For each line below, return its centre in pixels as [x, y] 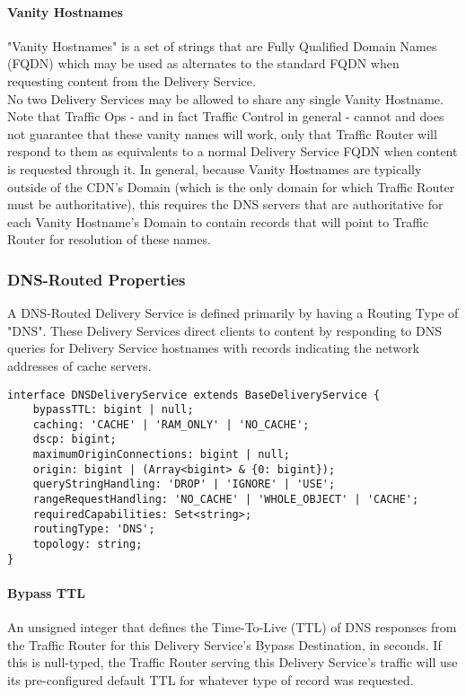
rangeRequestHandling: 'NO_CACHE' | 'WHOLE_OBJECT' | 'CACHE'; [226, 500]
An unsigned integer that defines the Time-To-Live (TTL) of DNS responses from [232, 627]
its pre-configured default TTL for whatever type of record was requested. [211, 679]
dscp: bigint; [75, 440]
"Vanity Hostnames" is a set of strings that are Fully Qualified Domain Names [222, 45]
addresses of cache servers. [79, 365]
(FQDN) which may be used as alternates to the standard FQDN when [203, 63]
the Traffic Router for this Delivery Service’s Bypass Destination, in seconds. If [224, 644]
